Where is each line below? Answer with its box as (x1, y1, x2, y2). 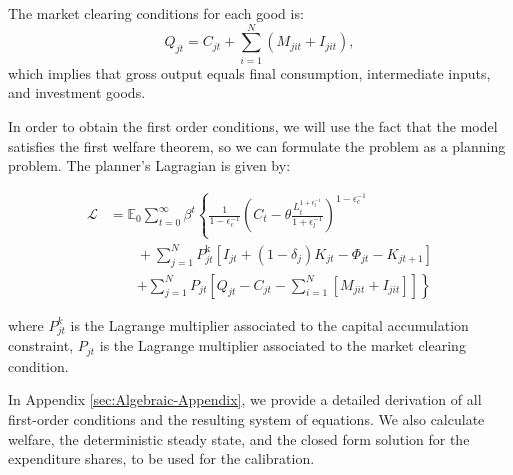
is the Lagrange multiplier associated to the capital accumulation (70, 314, 469, 335)
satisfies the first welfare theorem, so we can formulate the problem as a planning (8, 135, 506, 156)
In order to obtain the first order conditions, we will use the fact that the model (8, 115, 498, 136)
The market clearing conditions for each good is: (8, 3, 304, 23)
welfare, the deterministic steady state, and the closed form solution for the (8, 428, 470, 449)
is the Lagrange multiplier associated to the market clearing (99, 335, 466, 356)
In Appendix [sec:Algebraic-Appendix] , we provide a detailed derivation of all (8, 389, 482, 410)
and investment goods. (8, 82, 146, 103)
